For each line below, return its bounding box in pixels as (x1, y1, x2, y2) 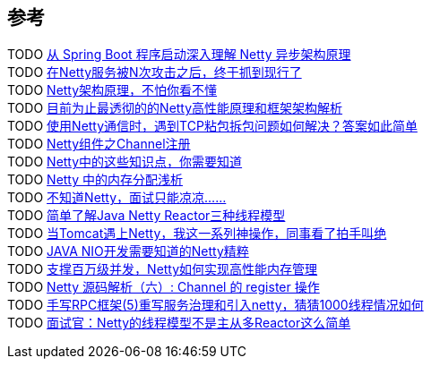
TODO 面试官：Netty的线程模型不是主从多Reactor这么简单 (7, 315, 351, 331)
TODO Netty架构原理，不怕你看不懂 (7, 82, 218, 98)
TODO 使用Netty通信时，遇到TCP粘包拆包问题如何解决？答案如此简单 (7, 118, 418, 134)
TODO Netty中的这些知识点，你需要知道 (7, 154, 243, 170)
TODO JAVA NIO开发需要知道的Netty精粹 (7, 243, 249, 260)
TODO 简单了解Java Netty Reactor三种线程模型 (7, 208, 286, 224)
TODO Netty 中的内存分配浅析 (7, 172, 184, 188)
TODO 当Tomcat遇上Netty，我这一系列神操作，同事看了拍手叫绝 (7, 226, 387, 242)
